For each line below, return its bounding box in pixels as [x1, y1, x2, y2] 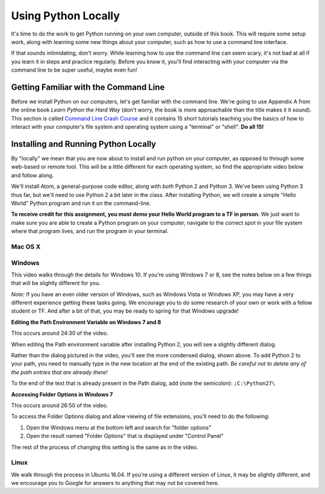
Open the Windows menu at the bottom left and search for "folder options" [26, 424, 212, 431]
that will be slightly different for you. [11, 280, 101, 287]
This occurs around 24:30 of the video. [11, 330, 108, 337]
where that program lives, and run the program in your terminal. [11, 228, 169, 235]
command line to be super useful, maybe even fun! [11, 66, 138, 73]
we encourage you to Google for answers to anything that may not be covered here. [11, 480, 220, 487]
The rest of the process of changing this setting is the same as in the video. [11, 443, 199, 451]
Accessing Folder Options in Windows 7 [11, 390, 113, 398]
